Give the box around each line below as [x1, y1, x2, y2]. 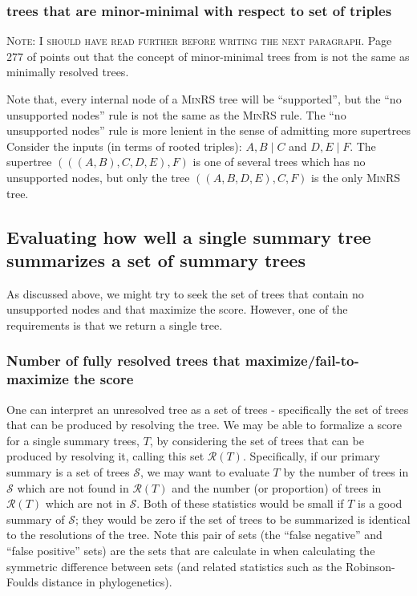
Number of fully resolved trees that [6, 351, 241, 371]
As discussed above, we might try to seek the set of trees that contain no [6, 285, 364, 302]
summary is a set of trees [6, 464, 130, 480]
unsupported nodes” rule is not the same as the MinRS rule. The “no [6, 106, 346, 123]
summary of [6, 510, 65, 527]
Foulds [6, 574, 38, 590]
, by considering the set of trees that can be [149, 432, 364, 448]
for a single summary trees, [6, 432, 140, 448]
